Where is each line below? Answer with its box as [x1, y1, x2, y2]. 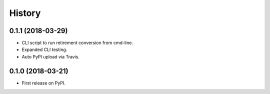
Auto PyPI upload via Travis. [21, 53, 80, 59]
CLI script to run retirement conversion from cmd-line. [21, 40, 133, 46]
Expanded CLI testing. [21, 46, 67, 52]
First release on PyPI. [21, 80, 66, 86]
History [9, 7, 41, 18]
